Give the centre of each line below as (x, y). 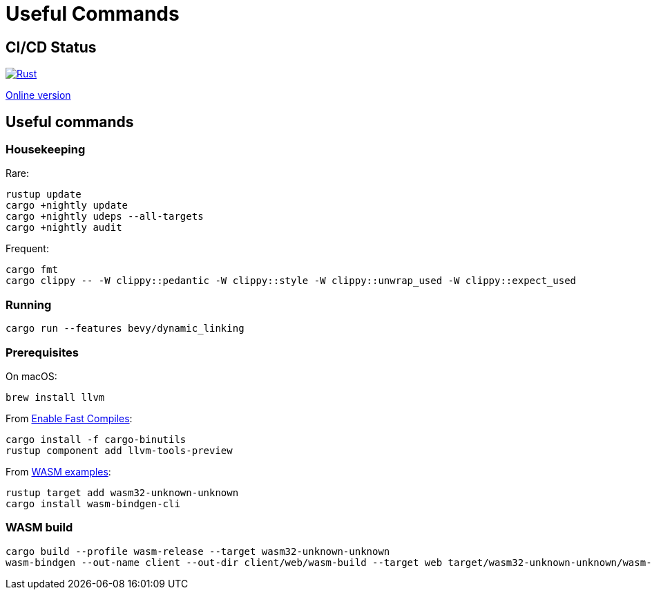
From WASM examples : (58, 471)
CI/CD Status (51, 47)
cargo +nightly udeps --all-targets (105, 217)
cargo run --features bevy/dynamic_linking (125, 329)
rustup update (44, 195)
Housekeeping (46, 150)
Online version (38, 95)
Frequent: (27, 249)
